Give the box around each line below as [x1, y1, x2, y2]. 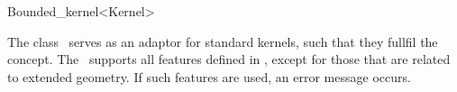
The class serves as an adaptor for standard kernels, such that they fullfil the [7, 32, 438, 51]
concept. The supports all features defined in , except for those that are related [7, 50, 451, 69]
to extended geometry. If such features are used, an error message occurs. [7, 67, 411, 86]
